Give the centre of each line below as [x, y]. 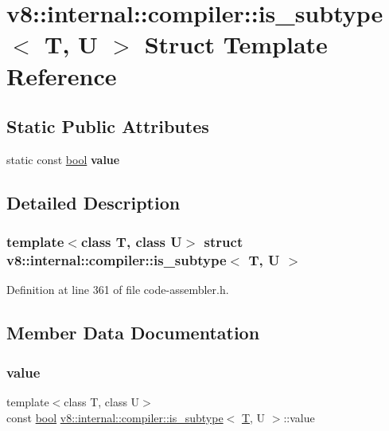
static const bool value [63, 159]
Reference [62, 75]
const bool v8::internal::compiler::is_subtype [115, 417]
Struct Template [236, 44]
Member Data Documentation [133, 333]
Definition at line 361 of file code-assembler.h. [118, 290]
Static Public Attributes [108, 126]
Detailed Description [93, 202]
